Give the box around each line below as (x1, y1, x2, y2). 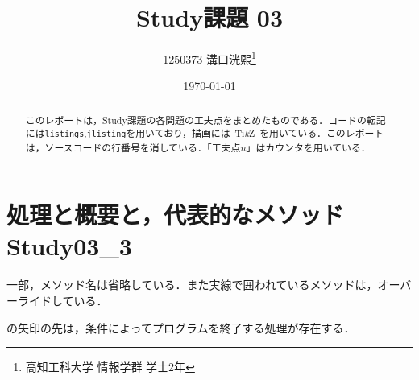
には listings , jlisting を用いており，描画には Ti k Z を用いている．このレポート (25, 126, 384, 140)
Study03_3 (6, 229, 132, 262)
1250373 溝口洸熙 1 (163, 48, 256, 67)
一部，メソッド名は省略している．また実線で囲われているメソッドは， (6, 276, 378, 293)
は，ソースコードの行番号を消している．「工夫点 (25, 140, 241, 154)
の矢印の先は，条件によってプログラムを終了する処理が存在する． (6, 319, 355, 336)
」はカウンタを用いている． (246, 140, 371, 154)
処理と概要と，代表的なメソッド (6, 198, 344, 231)
